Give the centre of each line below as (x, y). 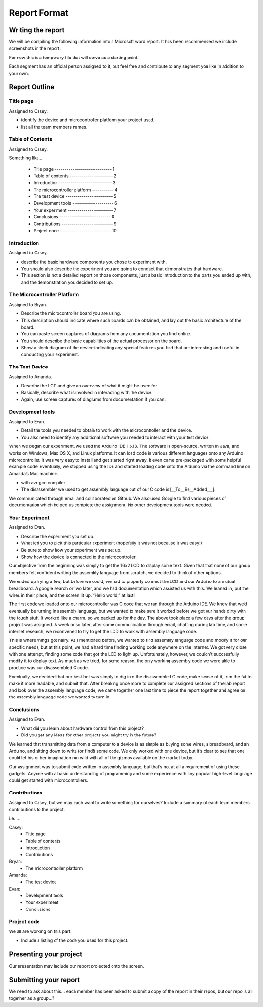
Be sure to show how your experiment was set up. (71, 550)
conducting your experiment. (50, 354)
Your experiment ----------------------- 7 (75, 210)
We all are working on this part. (40, 931)
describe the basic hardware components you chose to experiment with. (94, 262)
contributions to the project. (37, 810)
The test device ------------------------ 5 (75, 196)
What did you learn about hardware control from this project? (82, 728)
